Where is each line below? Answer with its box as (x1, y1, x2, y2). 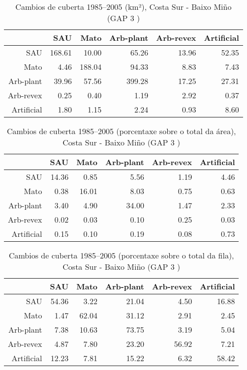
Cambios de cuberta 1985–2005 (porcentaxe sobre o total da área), (6, 125, 236, 137)
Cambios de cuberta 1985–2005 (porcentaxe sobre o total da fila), (8, 250, 234, 261)
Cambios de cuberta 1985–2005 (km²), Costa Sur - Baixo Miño (15, 1, 232, 12)
